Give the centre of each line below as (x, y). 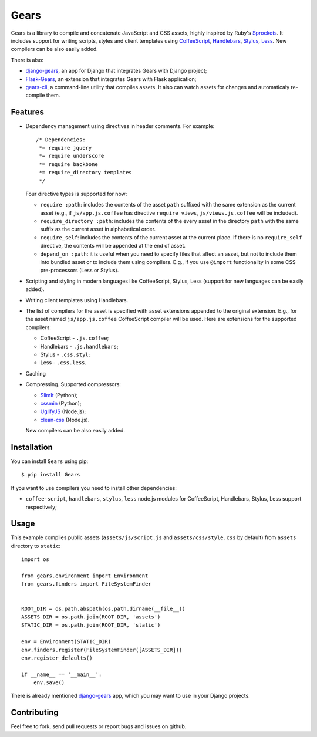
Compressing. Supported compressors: (73, 384)
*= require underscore (72, 156)
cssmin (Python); (61, 403)
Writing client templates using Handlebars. (77, 300)
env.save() (49, 683)
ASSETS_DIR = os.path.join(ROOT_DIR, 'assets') (91, 617)
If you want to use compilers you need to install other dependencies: (94, 488)
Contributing (35, 713)
